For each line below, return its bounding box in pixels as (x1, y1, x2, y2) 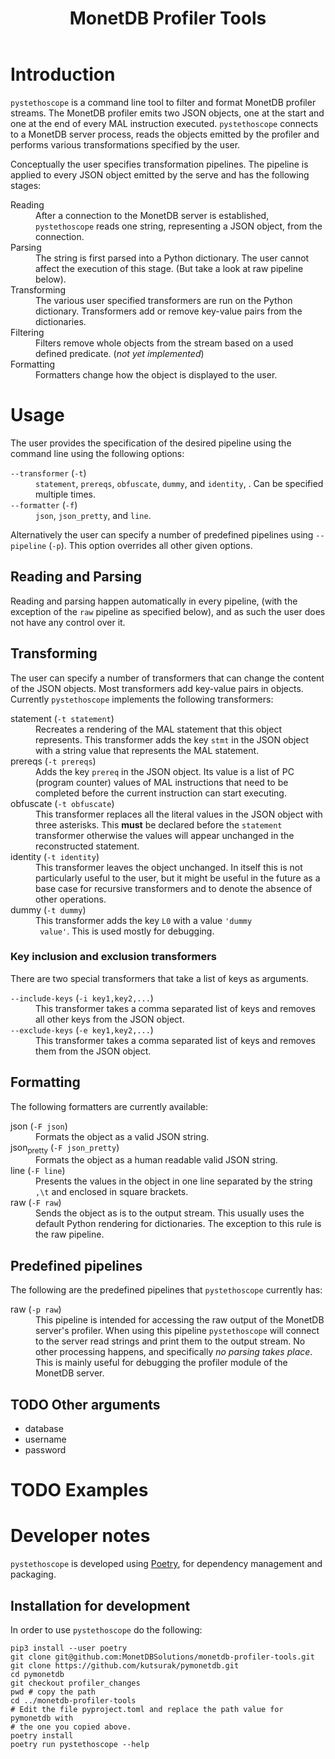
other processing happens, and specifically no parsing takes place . (35, 1346, 313, 1358)
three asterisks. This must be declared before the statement (35, 818, 283, 831)
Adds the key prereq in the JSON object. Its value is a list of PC (35, 765, 295, 777)
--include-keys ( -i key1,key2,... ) (10, 992, 154, 1004)
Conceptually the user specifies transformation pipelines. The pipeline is (10, 158, 309, 170)
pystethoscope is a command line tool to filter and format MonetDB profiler (10, 96, 317, 108)
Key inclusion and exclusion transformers (10, 950, 217, 964)
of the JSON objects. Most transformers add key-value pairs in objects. (10, 682, 304, 694)
